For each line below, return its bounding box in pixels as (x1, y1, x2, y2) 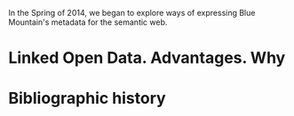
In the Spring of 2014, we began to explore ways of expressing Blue (8, 8, 256, 18)
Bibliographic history (8, 89, 166, 109)
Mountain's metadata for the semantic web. (8, 17, 168, 27)
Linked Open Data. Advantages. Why (8, 48, 286, 68)
